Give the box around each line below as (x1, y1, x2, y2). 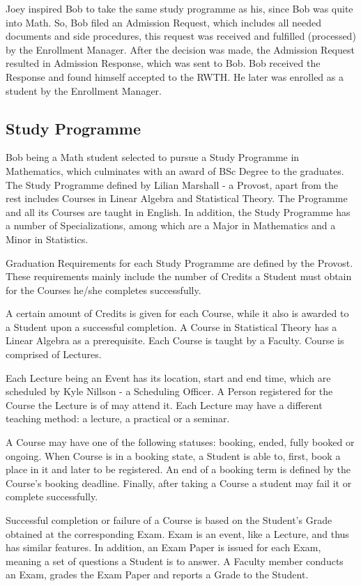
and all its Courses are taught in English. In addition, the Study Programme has (6, 204, 351, 219)
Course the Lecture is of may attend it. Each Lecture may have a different (6, 397, 323, 412)
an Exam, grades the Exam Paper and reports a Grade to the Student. (6, 567, 309, 582)
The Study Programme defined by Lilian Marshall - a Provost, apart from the (6, 177, 339, 192)
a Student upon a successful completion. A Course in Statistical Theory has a (6, 319, 337, 334)
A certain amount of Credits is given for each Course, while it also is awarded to (6, 306, 349, 321)
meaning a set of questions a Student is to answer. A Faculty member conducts (6, 553, 344, 568)
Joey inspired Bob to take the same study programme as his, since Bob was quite (6, 1, 353, 15)
